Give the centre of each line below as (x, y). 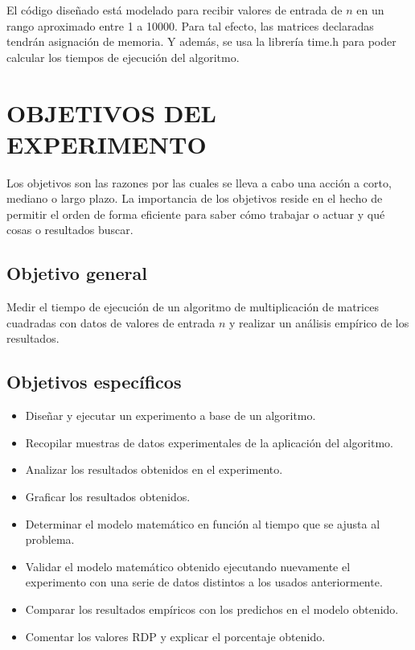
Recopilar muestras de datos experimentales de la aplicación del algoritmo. (209, 442)
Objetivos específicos (94, 382)
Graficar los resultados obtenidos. (108, 497)
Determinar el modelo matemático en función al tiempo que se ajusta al (203, 523)
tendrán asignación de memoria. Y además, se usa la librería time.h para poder (201, 41)
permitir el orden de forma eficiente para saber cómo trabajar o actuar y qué (196, 214)
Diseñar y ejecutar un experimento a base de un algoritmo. (171, 416)
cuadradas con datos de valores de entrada (111, 322)
